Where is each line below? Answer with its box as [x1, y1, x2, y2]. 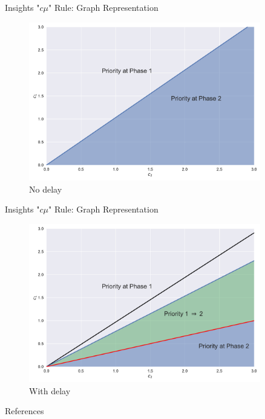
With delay [29, 384, 71, 397]
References [5, 405, 44, 417]
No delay [29, 182, 62, 195]
